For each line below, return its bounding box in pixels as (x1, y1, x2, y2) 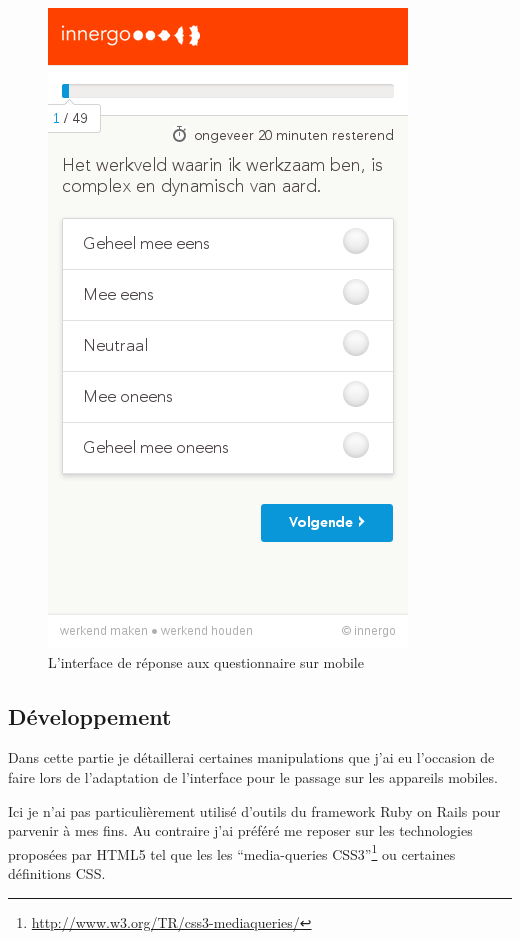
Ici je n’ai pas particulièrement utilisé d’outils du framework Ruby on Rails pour (8, 800, 501, 821)
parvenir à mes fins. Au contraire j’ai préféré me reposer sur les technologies (8, 820, 473, 841)
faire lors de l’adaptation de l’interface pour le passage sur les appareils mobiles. (8, 766, 498, 787)
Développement (8, 700, 172, 731)
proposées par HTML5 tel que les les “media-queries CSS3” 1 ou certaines (8, 840, 456, 864)
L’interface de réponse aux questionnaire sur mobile (48, 651, 364, 672)
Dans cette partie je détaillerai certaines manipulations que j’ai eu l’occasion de (8, 747, 495, 768)
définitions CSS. (8, 863, 106, 884)
